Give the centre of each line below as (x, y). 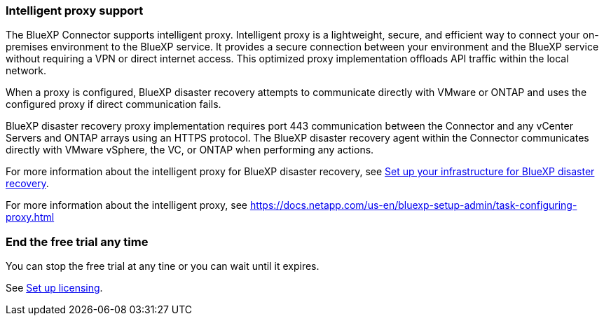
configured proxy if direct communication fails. (114, 104)
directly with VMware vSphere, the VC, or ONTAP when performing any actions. (190, 150)
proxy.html (30, 217)
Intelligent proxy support (75, 11)
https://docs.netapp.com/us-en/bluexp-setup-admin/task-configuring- (413, 205)
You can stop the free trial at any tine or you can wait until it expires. (163, 266)
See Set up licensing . (54, 288)
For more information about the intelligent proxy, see (126, 205)
